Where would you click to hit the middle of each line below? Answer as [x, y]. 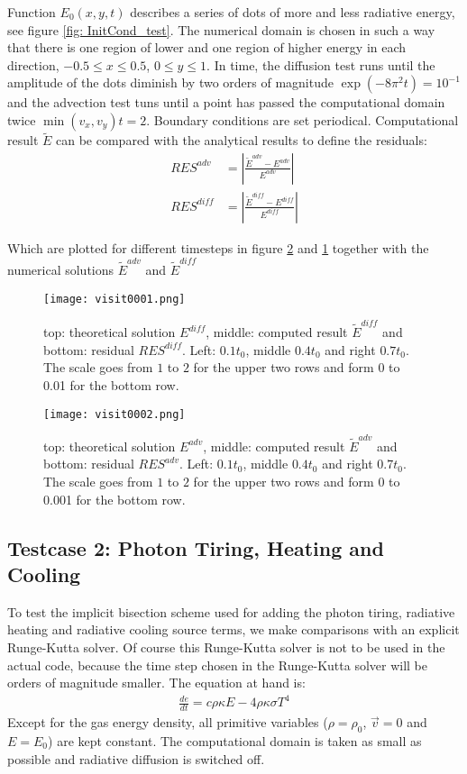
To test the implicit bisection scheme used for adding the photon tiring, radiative [231, 611]
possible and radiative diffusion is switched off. [136, 758]
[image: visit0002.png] [114, 414]
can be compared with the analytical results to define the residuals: [242, 140]
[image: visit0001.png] [114, 299]
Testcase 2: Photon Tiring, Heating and [196, 547]
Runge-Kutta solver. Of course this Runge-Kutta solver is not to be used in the [226, 647]
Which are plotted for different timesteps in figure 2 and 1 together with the [218, 247]
